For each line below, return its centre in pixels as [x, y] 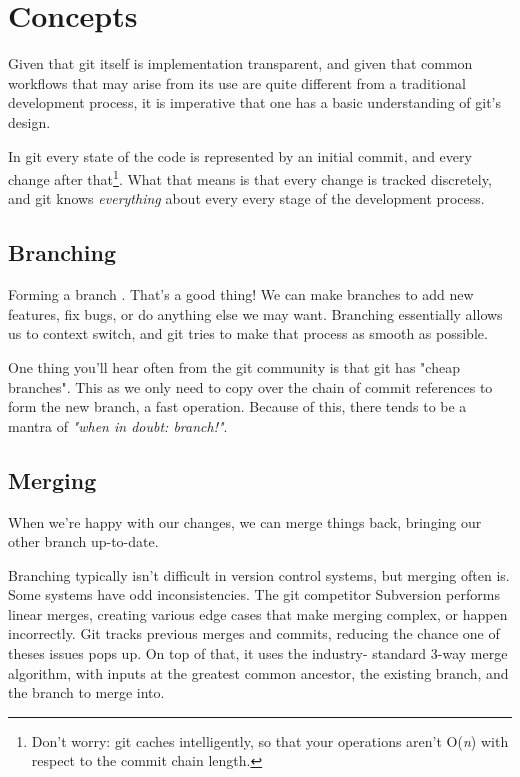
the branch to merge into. [86, 692]
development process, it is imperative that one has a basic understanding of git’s [254, 102]
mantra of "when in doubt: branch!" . [118, 425]
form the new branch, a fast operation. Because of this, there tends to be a [237, 406]
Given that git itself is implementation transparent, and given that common [240, 63]
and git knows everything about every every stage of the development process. [246, 198]
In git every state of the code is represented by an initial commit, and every [240, 155]
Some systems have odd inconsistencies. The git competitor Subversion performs [254, 594]
